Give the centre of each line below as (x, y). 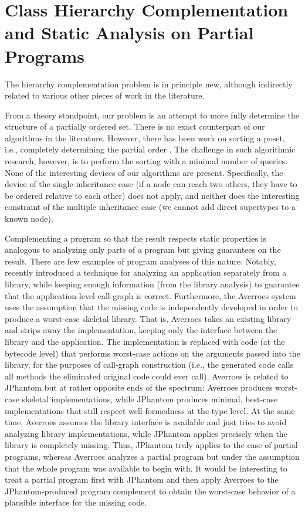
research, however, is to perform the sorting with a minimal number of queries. (146, 161)
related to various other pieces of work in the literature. (105, 95)
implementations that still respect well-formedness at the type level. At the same (150, 410)
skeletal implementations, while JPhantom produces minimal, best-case (150, 399)
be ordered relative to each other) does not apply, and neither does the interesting (152, 195)
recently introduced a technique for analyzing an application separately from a (146, 272)
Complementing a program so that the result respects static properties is (136, 238)
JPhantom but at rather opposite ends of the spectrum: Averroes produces (139, 387)
